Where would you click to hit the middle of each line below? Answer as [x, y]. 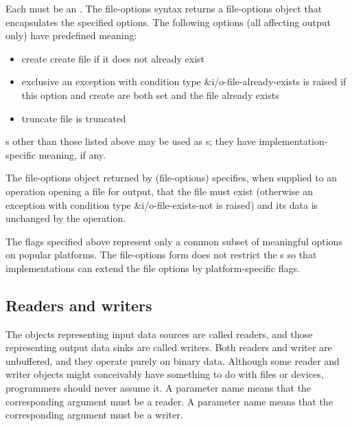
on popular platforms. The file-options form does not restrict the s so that [161, 255]
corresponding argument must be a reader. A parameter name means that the [169, 401]
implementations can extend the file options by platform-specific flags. [153, 268]
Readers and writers [79, 305]
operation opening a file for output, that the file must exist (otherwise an [159, 191]
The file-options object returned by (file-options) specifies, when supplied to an [172, 178]
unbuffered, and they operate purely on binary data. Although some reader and [173, 360]
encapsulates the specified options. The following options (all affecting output [168, 22]
